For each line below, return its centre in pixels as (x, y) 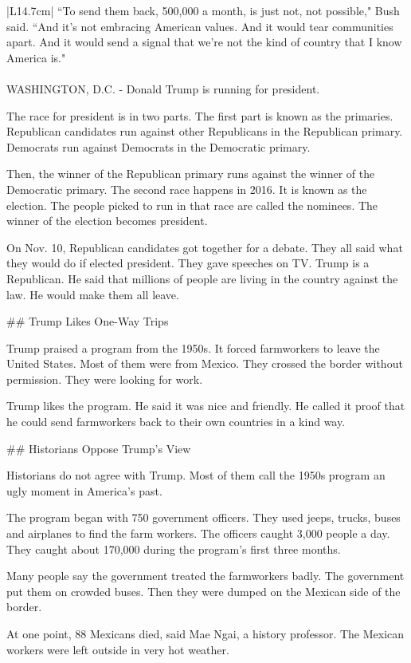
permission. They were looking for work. (105, 379)
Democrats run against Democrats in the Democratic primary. (159, 146)
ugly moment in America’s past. (84, 490)
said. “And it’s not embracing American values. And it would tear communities (200, 26)
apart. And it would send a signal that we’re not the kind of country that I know (204, 42)
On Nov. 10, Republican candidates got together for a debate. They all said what (205, 247)
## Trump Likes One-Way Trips (88, 321)
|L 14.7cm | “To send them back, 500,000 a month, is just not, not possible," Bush (203, 10)
